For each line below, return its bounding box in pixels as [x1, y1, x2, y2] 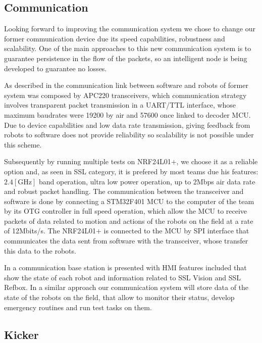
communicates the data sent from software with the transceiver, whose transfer [4, 235, 248, 246]
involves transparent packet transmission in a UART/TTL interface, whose [4, 100, 236, 110]
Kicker [4, 326, 39, 342]
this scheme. [4, 139, 42, 150]
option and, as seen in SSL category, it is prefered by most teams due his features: [4, 166, 258, 176]
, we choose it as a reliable [176, 156, 258, 167]
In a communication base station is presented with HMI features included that [4, 262, 247, 273]
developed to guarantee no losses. [4, 63, 107, 73]
